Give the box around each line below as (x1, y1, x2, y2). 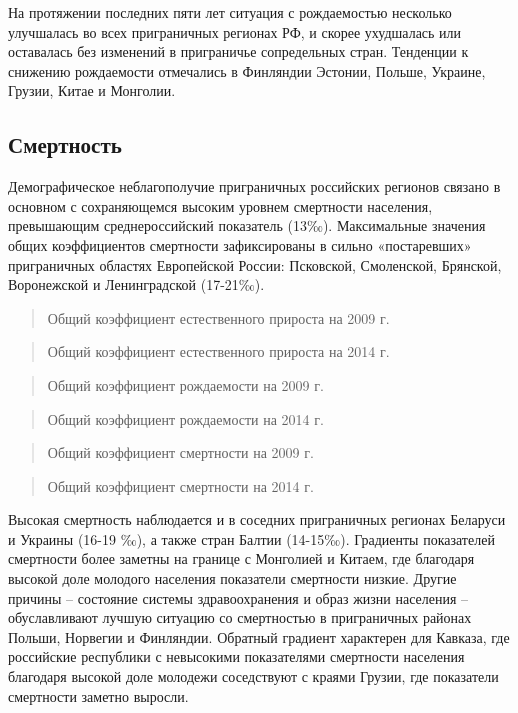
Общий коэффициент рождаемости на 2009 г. (47, 374, 324, 395)
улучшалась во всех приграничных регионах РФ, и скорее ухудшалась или (8, 21, 462, 42)
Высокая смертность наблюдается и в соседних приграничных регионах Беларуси (8, 509, 506, 530)
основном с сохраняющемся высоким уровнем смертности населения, (8, 195, 433, 216)
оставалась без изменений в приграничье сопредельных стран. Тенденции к (8, 41, 469, 62)
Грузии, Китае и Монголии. (8, 80, 176, 101)
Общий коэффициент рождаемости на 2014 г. (47, 408, 324, 429)
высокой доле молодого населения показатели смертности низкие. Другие (8, 568, 457, 589)
